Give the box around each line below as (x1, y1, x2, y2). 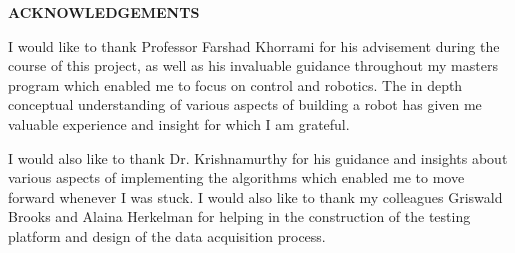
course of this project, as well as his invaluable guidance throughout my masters (8, 55, 498, 76)
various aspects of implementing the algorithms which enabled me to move (8, 167, 465, 188)
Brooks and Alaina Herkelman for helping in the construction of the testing (8, 206, 471, 227)
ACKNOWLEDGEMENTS (8, 2, 200, 22)
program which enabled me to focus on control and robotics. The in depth (8, 74, 463, 95)
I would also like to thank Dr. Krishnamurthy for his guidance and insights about (8, 147, 508, 168)
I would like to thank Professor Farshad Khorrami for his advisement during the (8, 35, 500, 56)
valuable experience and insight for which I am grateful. (8, 113, 350, 134)
